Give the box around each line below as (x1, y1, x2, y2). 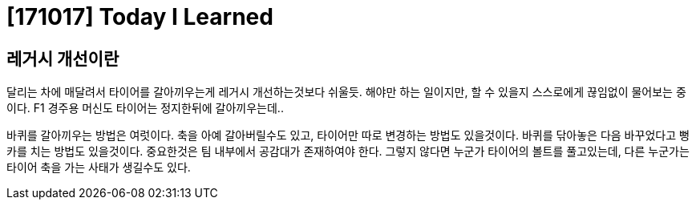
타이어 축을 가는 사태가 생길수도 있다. (6, 160, 191, 175)
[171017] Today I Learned (6, 3, 273, 30)
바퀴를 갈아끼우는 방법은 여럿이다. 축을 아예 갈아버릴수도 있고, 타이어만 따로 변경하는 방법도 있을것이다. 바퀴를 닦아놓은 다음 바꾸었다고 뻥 (6, 128, 690, 143)
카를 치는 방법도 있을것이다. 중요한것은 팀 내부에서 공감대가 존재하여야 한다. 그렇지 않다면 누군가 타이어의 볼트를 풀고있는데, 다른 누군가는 (6, 144, 690, 159)
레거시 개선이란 (6, 48, 119, 69)
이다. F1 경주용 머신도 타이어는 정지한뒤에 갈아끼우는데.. (6, 101, 284, 115)
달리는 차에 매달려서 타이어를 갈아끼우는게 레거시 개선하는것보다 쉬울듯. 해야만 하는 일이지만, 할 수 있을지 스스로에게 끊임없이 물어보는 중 (6, 85, 686, 99)
